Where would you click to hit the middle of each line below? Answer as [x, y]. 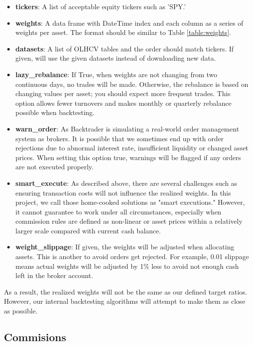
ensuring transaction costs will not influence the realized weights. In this [123, 192]
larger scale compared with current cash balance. [88, 230]
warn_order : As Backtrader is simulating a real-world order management [127, 128]
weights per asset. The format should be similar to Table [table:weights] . [123, 32]
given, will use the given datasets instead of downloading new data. [116, 58]
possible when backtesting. [55, 112]
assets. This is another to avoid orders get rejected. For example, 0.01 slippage [132, 256]
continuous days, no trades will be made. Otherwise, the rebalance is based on [132, 84]
